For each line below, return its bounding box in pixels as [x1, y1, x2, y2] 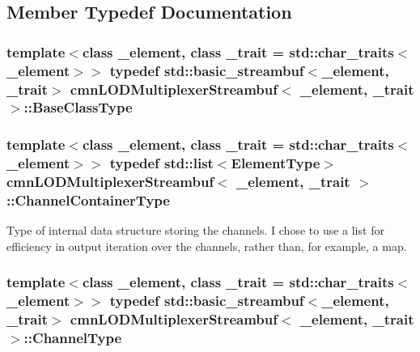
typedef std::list [109, 153, 214, 173]
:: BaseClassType [23, 97, 133, 117]
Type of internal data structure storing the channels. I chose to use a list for [6, 222, 384, 239]
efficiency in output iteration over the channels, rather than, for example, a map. [6, 237, 407, 254]
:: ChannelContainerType [6, 190, 170, 210]
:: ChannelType [23, 328, 122, 348]
